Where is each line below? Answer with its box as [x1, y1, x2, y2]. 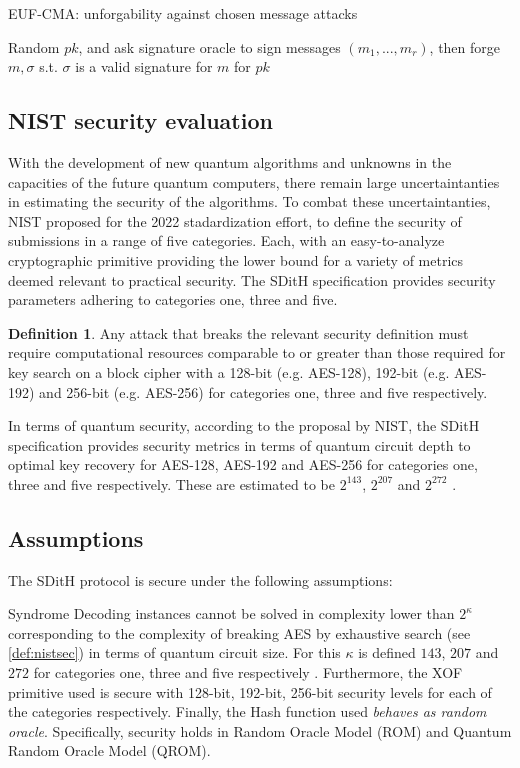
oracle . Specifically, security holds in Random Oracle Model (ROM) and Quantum [8, 720, 512, 741]
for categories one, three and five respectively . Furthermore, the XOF [33, 662, 463, 683]
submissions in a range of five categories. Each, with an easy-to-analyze [8, 230, 445, 251]
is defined [358, 642, 416, 663]
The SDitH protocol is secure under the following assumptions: [8, 569, 393, 590]
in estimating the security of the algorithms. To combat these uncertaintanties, [8, 191, 491, 212]
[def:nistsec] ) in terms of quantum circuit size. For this [8, 642, 341, 663]
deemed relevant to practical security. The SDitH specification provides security [8, 269, 496, 290]
